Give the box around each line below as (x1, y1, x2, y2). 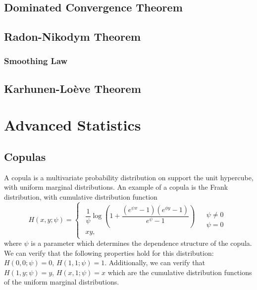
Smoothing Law (4, 55, 68, 67)
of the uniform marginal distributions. (4, 277, 119, 287)
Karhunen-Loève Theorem (4, 80, 141, 96)
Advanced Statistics (4, 115, 141, 135)
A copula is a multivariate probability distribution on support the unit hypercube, (4, 172, 254, 182)
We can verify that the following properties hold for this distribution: (4, 247, 214, 258)
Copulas (4, 148, 46, 164)
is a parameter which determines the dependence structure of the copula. (31, 238, 252, 248)
